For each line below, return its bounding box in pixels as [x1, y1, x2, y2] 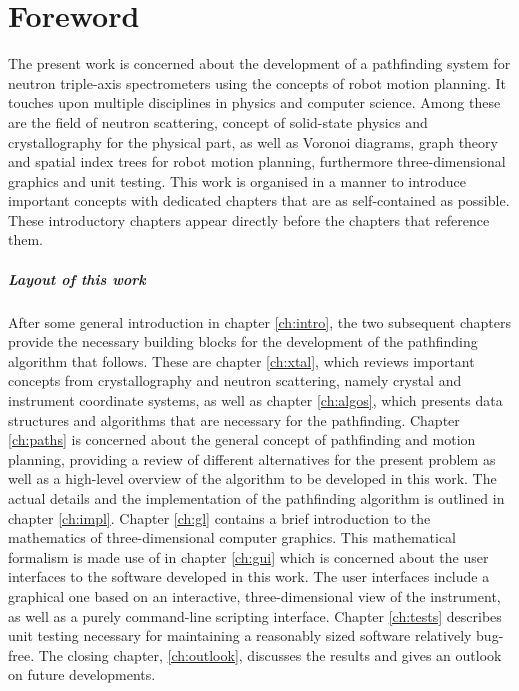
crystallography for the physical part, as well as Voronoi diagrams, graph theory [8, 131, 498, 152]
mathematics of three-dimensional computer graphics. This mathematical [8, 527, 457, 548]
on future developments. [8, 664, 156, 685]
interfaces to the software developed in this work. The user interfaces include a [8, 566, 490, 587]
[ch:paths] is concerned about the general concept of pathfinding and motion [8, 429, 476, 450]
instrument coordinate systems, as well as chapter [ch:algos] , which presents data [8, 390, 503, 410]
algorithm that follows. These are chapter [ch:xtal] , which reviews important [8, 350, 475, 371]
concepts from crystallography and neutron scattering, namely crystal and [8, 370, 462, 391]
